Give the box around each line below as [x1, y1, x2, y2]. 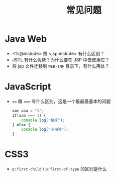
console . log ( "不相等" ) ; [21, 127, 69, 132]
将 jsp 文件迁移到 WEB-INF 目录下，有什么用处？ [12, 63, 110, 69]
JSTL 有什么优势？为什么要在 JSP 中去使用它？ [12, 56, 110, 63]
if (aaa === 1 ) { [12, 113, 46, 118]
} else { [12, 122, 31, 127]
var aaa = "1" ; [12, 108, 44, 113]
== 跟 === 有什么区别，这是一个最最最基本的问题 [12, 98, 111, 104]
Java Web [5, 33, 47, 45]
